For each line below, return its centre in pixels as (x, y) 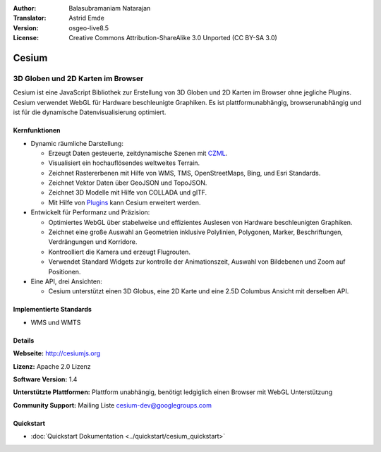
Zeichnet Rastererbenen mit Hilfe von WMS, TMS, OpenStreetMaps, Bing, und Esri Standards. (185, 173)
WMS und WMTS (56, 322)
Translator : (30, 18)
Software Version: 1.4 (45, 379)
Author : (25, 8)
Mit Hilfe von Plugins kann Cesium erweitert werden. (125, 202)
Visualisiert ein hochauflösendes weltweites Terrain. (124, 163)
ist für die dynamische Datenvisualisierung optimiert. (90, 112)
